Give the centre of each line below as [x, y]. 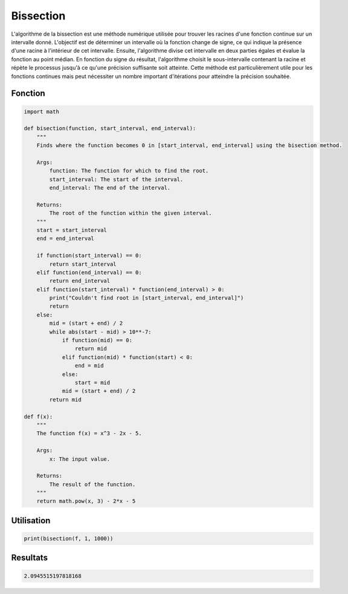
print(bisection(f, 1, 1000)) [69, 539]
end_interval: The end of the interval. [110, 188]
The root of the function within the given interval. [130, 213]
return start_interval [83, 264]
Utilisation [31, 520]
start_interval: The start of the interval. [116, 179]
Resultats [30, 558]
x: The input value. [80, 459]
